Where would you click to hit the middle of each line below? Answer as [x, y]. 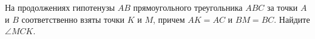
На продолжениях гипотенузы [60, 7]
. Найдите [292, 19]
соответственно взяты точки [73, 19]
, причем [169, 19]
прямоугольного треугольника [188, 7]
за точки [282, 7]
